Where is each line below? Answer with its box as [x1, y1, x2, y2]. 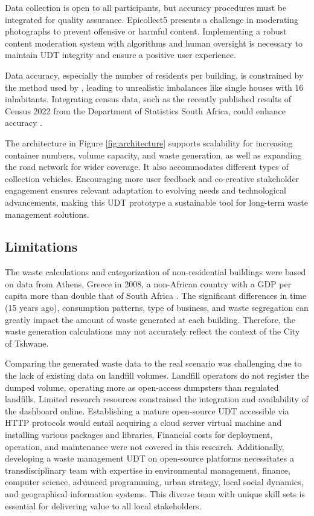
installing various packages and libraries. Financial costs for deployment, [5, 428, 273, 441]
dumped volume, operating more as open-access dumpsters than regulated [5, 380, 279, 393]
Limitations [5, 237, 78, 256]
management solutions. [5, 207, 89, 220]
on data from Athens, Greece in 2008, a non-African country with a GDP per [5, 277, 292, 290]
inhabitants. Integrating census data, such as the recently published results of [5, 93, 292, 105]
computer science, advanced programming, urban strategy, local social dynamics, [5, 475, 304, 488]
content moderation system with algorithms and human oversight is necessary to [5, 36, 303, 49]
